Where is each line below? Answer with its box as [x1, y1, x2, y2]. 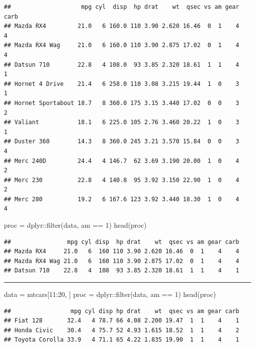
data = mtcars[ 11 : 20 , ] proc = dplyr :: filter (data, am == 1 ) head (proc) [4, 289, 216, 299]
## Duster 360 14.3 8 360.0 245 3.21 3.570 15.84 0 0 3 [4, 138, 239, 145]
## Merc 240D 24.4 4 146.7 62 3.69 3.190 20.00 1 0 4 [4, 157, 239, 164]
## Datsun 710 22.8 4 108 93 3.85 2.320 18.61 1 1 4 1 [4, 267, 239, 274]
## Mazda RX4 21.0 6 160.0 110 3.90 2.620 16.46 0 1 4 [4, 23, 239, 30]
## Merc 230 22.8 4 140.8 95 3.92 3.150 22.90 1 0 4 [4, 176, 239, 184]
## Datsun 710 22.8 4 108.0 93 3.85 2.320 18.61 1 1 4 [4, 61, 239, 68]
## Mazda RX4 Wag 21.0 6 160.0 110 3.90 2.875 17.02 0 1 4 [4, 42, 239, 49]
